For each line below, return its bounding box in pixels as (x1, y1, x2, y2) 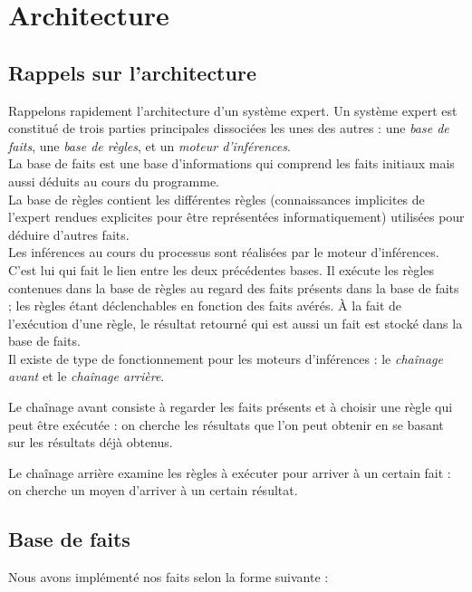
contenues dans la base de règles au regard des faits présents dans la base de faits (8, 278, 459, 297)
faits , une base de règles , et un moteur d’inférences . (8, 136, 291, 155)
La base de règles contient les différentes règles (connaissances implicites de (8, 189, 425, 208)
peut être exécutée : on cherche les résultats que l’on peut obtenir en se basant (8, 415, 444, 434)
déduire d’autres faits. (8, 224, 130, 243)
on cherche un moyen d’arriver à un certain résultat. (8, 481, 298, 500)
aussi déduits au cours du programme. (8, 171, 219, 190)
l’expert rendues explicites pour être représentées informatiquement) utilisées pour (8, 207, 465, 226)
